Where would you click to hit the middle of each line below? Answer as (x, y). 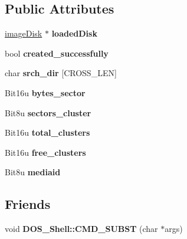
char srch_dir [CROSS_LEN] (61, 73)
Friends (28, 204)
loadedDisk (74, 33)
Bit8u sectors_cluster (48, 112)
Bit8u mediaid (33, 172)
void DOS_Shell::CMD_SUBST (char (81, 229)
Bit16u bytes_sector (45, 92)
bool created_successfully (57, 53)
